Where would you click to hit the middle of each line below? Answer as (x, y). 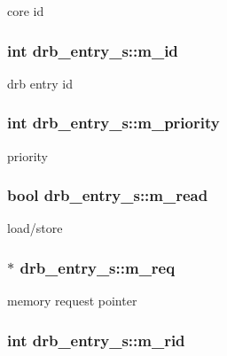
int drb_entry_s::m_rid (96, 340)
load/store (35, 228)
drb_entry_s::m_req (98, 267)
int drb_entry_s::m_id (93, 50)
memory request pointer (72, 301)
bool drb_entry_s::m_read (108, 195)
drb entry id (40, 83)
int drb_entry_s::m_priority (113, 123)
